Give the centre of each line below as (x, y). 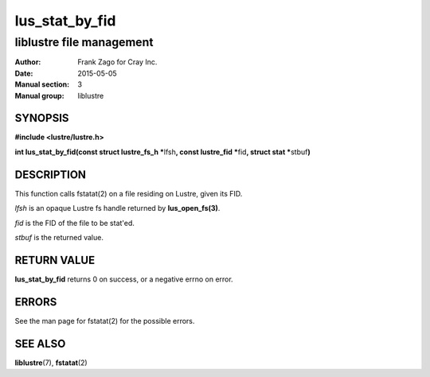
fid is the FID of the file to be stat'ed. (75, 223)
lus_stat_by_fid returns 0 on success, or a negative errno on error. (124, 279)
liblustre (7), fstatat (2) (51, 363)
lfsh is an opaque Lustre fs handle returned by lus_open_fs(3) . (117, 208)
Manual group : (39, 95)
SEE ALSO (40, 343)
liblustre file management (84, 42)
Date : (24, 73)
